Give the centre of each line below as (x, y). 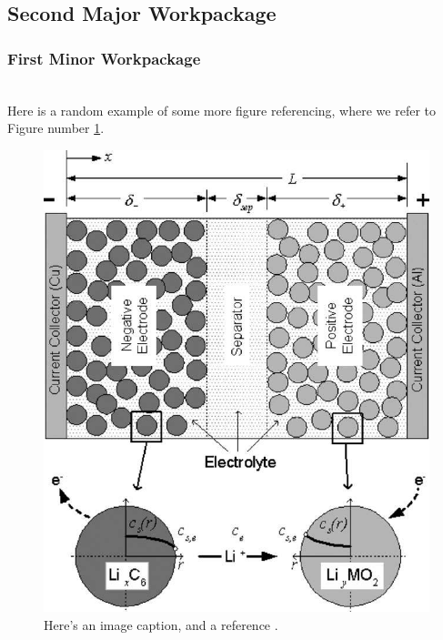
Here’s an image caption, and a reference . (161, 624)
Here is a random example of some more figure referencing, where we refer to (221, 110)
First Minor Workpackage (104, 58)
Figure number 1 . (56, 128)
